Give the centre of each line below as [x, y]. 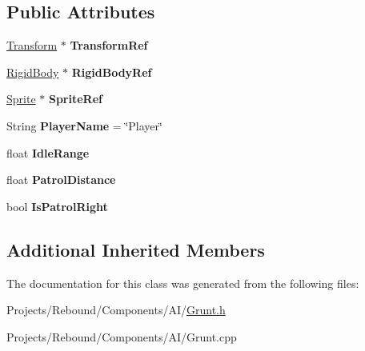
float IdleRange [48, 152]
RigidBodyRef [112, 72]
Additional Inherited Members [136, 249]
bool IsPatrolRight [57, 206]
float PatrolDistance [61, 179]
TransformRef [109, 45]
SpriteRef [75, 99]
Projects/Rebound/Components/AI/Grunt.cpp [122, 336]
